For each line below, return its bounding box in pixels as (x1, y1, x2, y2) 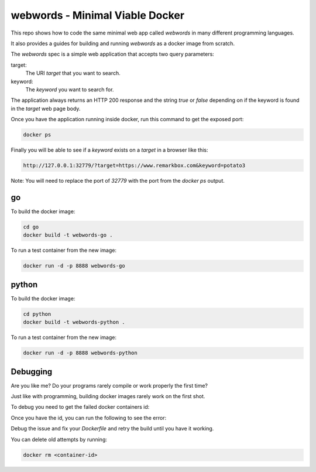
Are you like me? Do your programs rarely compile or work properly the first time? (11, 382, 208, 389)
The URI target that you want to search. (25, 70, 121, 77)
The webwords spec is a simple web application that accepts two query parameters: (11, 50, 215, 58)
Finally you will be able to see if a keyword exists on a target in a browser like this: (11, 146, 208, 153)
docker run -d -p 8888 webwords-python (23, 350, 138, 357)
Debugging (11, 367, 53, 377)
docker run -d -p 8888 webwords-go (23, 262, 125, 269)
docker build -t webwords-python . (23, 319, 125, 326)
